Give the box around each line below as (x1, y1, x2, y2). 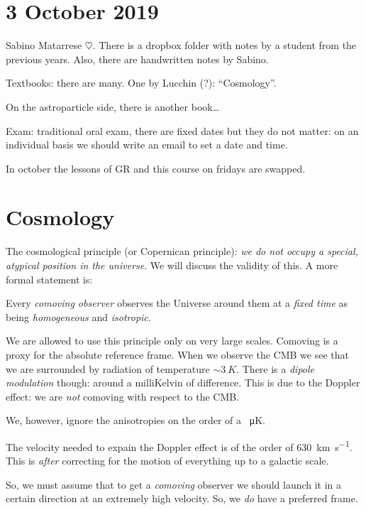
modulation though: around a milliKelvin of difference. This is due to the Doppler (6, 375, 360, 390)
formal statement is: (6, 271, 93, 286)
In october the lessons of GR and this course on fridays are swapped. (6, 161, 306, 175)
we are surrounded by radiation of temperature (6, 361, 210, 376)
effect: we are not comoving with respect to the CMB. (6, 389, 240, 403)
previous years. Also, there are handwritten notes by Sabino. (6, 51, 269, 66)
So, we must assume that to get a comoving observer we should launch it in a (6, 477, 342, 492)
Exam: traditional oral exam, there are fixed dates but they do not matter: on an (6, 123, 359, 138)
